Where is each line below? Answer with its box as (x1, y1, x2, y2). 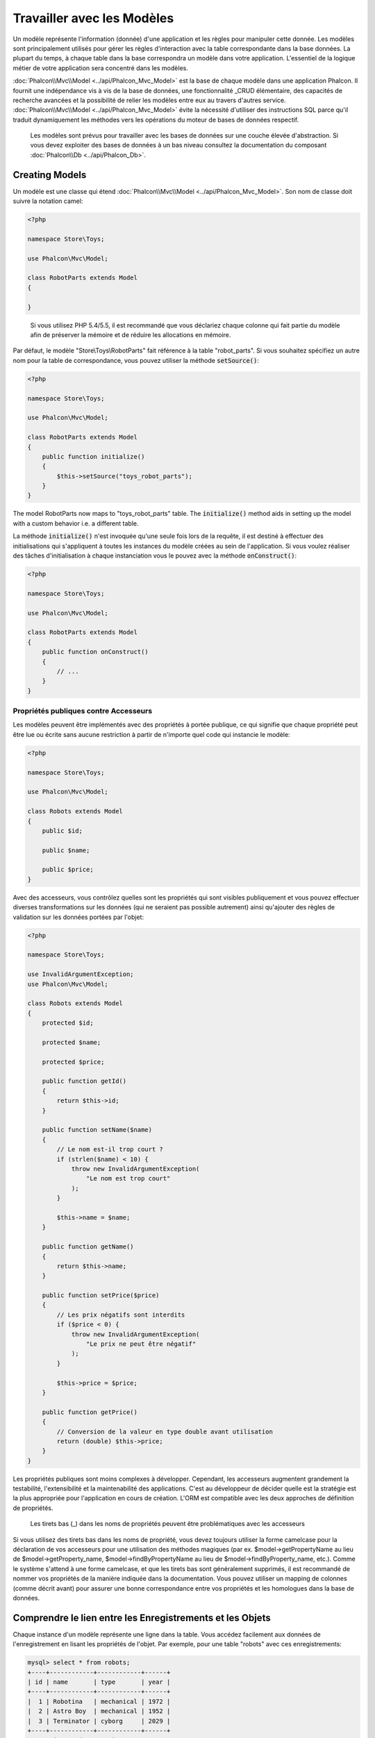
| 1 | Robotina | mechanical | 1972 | (27, 1697, 171, 1705)
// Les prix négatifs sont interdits (56, 1310, 185, 1319)
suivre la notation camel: (12, 197, 83, 205)
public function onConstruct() (42, 648, 149, 656)
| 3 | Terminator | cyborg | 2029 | (27, 1717, 171, 1725)
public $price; (42, 866, 94, 874)
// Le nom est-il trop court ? (56, 1146, 163, 1153)
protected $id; (42, 1019, 94, 1027)
